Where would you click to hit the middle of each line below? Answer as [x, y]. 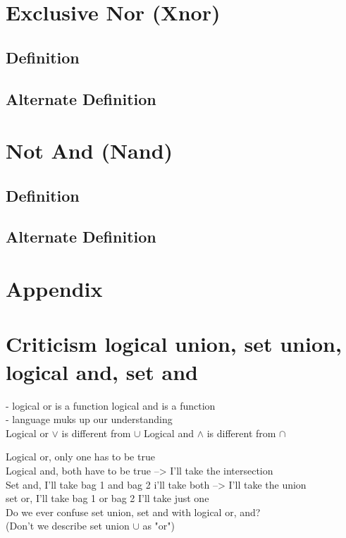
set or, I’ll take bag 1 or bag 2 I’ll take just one [107, 498]
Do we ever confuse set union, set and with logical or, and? [133, 512]
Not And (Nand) [89, 151]
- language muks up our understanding [89, 419]
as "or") [159, 526]
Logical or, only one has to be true [80, 457]
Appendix [54, 289]
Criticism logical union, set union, [174, 344]
